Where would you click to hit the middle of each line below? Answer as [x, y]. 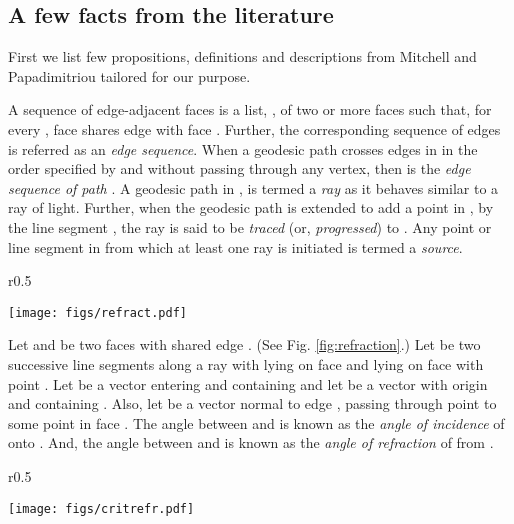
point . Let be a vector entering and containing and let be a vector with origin [248, 383]
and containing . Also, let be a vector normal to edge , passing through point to [252, 403]
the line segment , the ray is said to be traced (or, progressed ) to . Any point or [250, 226]
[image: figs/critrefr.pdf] [101, 508]
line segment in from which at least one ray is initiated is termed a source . [235, 246]
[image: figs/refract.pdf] [97, 312]
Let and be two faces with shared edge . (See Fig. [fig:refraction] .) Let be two [244, 344]
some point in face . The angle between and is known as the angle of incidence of [256, 422]
